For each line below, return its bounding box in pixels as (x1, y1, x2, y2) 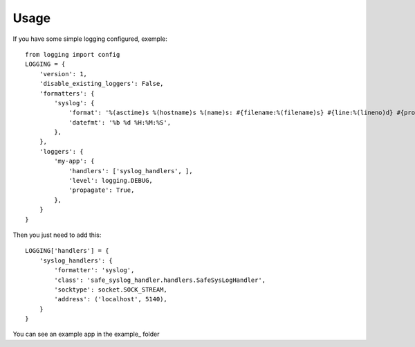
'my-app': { (54, 157, 95, 166)
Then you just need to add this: (12, 231, 102, 239)
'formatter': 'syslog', (54, 267, 135, 274)
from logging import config (25, 51, 120, 58)
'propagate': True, (68, 186, 135, 194)
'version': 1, (39, 70, 88, 78)
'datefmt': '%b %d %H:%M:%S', (68, 118, 172, 126)
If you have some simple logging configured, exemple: (12, 35, 167, 43)
